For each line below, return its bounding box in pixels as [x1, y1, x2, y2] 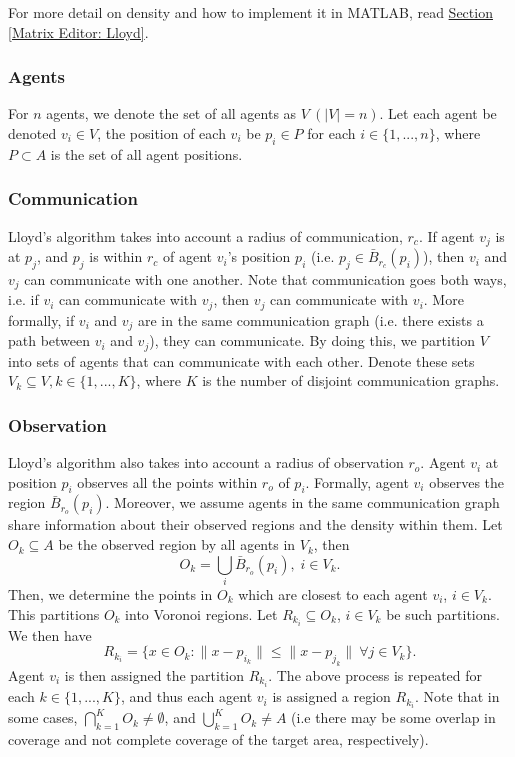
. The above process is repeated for [268, 665, 483, 686]
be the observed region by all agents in [58, 534, 296, 555]
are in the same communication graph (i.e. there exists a [138, 309, 484, 330]
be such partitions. [386, 603, 500, 624]
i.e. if [8, 289, 39, 310]
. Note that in [415, 686, 500, 707]
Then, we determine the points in [8, 583, 213, 604]
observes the [429, 471, 505, 492]
